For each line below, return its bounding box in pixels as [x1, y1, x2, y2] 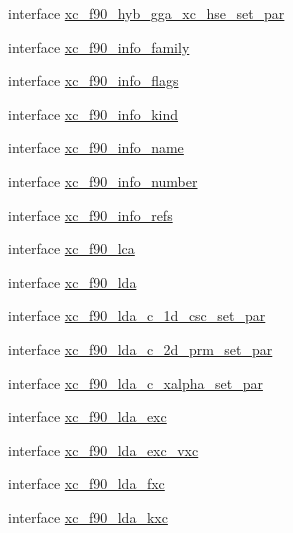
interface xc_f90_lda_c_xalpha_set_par [8, 372, 263, 393]
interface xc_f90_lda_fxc [8, 473, 165, 494]
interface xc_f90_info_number [8, 170, 198, 191]
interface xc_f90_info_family [8, 36, 190, 57]
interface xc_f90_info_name [8, 137, 184, 158]
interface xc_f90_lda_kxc [8, 506, 168, 527]
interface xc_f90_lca [8, 238, 135, 259]
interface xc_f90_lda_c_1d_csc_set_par [8, 305, 266, 326]
